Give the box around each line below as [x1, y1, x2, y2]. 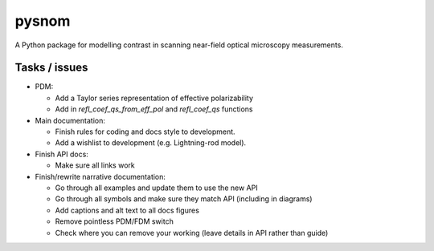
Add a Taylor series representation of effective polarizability [55, 93, 253, 103]
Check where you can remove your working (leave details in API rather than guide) [55, 228, 329, 237]
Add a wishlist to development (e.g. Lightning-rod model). [55, 138, 247, 148]
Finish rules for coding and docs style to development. [55, 127, 236, 136]
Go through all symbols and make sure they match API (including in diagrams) [55, 194, 313, 204]
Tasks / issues [14, 61, 88, 75]
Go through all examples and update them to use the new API [55, 183, 258, 192]
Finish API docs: [35, 149, 88, 159]
